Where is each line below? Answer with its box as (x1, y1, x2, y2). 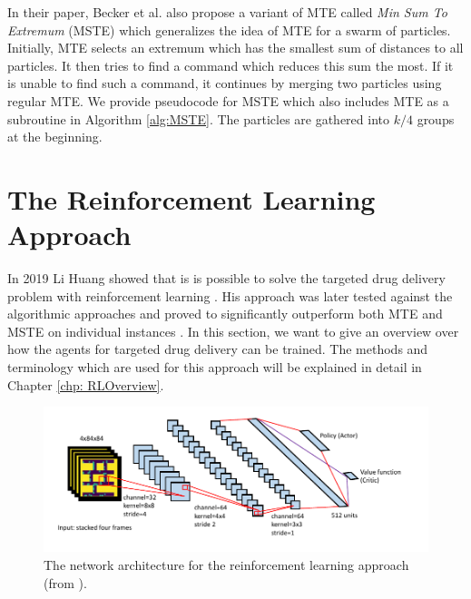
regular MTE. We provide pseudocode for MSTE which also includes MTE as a (7, 91, 449, 110)
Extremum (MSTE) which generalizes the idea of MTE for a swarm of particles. (7, 20, 451, 39)
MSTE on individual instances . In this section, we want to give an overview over (7, 321, 459, 340)
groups (417, 109, 455, 128)
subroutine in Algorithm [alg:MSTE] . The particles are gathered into (7, 109, 390, 128)
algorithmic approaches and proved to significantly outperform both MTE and (7, 304, 443, 323)
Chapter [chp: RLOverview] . (7, 375, 164, 394)
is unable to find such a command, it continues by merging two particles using (7, 74, 442, 93)
